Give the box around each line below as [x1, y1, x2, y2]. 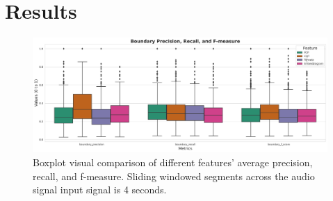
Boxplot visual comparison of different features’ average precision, [33, 154, 313, 169]
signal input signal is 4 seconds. [33, 182, 167, 197]
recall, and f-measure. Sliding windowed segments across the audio [33, 168, 315, 183]
